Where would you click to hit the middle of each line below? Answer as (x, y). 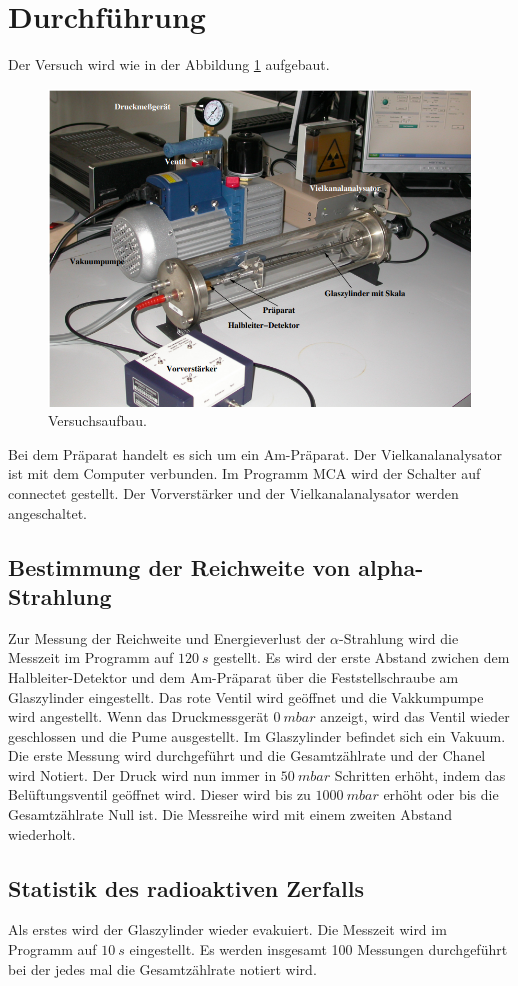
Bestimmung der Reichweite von (179, 566)
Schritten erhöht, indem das (420, 774)
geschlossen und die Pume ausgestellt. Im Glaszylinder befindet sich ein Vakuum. (257, 735)
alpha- (391, 566)
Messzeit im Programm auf (91, 657)
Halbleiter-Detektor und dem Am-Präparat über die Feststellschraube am (233, 676)
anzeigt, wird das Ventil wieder (415, 716)
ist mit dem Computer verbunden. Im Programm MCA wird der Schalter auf (244, 473)
